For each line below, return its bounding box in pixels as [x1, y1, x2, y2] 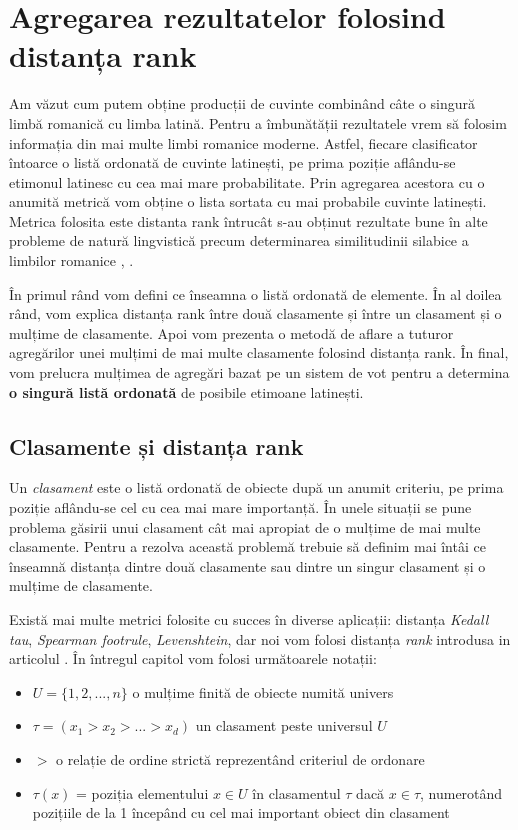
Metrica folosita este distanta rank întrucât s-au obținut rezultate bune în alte [9, 210, 488, 231]
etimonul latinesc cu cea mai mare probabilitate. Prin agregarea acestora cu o [9, 171, 485, 192]
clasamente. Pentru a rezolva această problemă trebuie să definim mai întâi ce [9, 536, 486, 557]
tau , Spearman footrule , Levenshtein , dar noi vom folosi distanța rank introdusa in [9, 628, 511, 649]
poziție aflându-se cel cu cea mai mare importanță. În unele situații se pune [9, 497, 472, 518]
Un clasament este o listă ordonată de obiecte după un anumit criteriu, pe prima [9, 477, 504, 498]
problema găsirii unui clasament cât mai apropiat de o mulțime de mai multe [9, 516, 481, 537]
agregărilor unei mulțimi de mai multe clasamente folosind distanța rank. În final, [9, 342, 509, 363]
